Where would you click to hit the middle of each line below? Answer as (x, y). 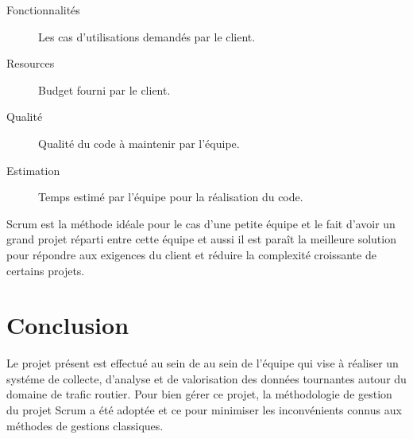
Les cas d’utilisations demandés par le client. (147, 36)
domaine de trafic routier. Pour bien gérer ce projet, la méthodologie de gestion (199, 394)
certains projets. (46, 270)
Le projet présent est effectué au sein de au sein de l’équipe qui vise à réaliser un (203, 363)
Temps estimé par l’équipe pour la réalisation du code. (171, 197)
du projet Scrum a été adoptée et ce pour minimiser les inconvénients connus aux (204, 410)
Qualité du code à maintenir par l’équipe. (139, 143)
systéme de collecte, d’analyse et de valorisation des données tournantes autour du (206, 378)
